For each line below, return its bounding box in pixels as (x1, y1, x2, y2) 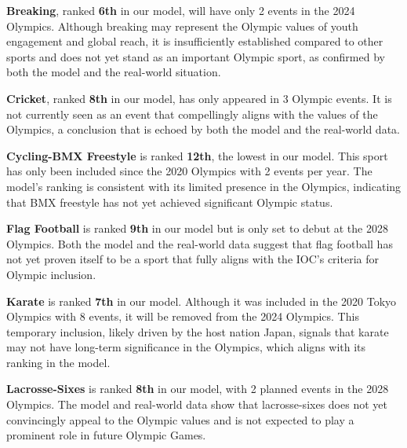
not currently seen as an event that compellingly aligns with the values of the (6, 105, 378, 122)
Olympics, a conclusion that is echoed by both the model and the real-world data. (6, 121, 400, 138)
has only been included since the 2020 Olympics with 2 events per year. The (6, 163, 372, 179)
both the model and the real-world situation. (6, 64, 221, 80)
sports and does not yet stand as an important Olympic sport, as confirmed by (6, 48, 385, 64)
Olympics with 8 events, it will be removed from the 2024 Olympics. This (6, 308, 359, 325)
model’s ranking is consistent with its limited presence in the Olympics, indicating (6, 178, 402, 194)
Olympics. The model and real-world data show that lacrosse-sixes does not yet (6, 396, 387, 413)
